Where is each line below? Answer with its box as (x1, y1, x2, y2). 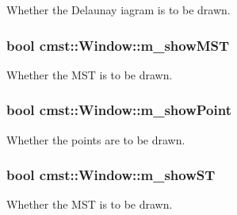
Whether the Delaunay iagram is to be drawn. (6, 2, 231, 17)
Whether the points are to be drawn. (6, 131, 185, 148)
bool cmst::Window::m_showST (6, 165, 216, 185)
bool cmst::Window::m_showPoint (6, 100, 231, 120)
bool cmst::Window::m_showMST (6, 35, 230, 55)
